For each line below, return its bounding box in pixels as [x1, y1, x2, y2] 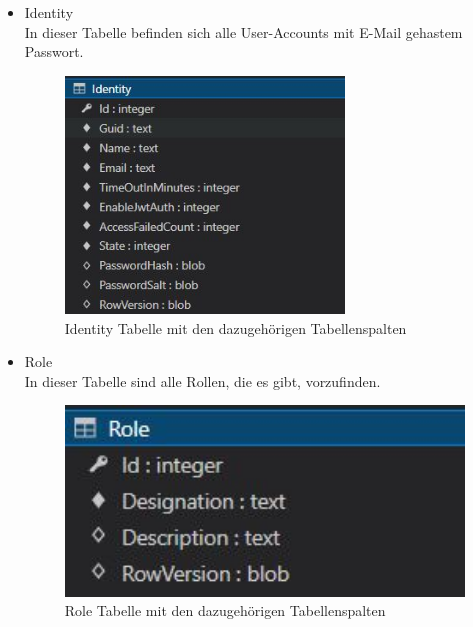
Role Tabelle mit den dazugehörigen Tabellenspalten [64, 600, 386, 621]
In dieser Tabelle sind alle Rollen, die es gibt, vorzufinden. [24, 370, 381, 391]
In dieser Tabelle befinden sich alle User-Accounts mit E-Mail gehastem [24, 21, 463, 42]
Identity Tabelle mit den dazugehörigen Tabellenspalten [64, 317, 407, 338]
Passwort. [24, 41, 84, 62]
